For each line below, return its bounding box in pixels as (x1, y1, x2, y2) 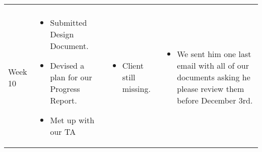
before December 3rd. (177, 94, 253, 106)
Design (50, 28, 74, 40)
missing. (122, 83, 151, 94)
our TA (50, 126, 76, 137)
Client (122, 60, 144, 71)
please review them (177, 83, 244, 94)
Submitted (50, 17, 87, 28)
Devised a (50, 60, 85, 71)
